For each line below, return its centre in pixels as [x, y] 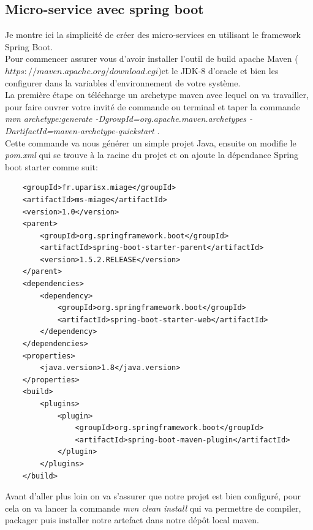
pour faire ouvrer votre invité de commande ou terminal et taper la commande [153, 106]
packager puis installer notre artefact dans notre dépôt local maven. [132, 520]
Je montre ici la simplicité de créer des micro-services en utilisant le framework [153, 35]
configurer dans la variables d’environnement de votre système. [123, 82]
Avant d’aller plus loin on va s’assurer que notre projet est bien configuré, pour [153, 496]
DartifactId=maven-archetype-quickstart [80, 130]
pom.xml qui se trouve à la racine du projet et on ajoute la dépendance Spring [152, 155]
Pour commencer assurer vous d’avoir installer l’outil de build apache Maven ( [152, 59]
